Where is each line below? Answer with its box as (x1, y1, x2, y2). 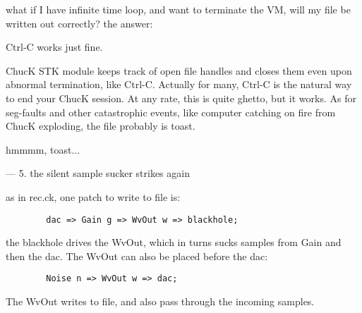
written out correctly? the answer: (6, 16, 153, 30)
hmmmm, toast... (6, 142, 80, 156)
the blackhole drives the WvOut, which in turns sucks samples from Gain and (6, 235, 342, 250)
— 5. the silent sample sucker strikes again (6, 166, 190, 180)
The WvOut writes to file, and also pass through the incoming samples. (6, 294, 315, 309)
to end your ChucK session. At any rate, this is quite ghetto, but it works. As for (6, 90, 356, 105)
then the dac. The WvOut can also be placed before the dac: (6, 248, 268, 263)
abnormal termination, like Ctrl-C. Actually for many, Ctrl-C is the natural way (6, 77, 352, 92)
